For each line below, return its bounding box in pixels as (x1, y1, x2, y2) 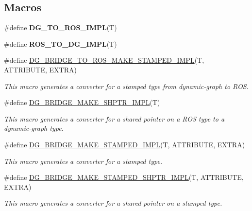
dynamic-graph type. (4, 123, 64, 133)
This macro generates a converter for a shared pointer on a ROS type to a (4, 113, 225, 123)
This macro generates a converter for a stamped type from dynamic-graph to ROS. (4, 81, 249, 91)
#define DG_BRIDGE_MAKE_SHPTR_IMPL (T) (4, 97, 160, 107)
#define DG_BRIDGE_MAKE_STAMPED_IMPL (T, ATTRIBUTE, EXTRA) (4, 139, 245, 149)
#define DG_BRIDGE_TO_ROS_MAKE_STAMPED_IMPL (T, (4, 55, 204, 65)
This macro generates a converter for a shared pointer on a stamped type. (4, 198, 222, 208)
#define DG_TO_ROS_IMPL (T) (4, 22, 117, 33)
